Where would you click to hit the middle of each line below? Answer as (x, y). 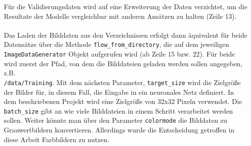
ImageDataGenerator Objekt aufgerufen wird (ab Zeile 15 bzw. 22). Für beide (119, 54)
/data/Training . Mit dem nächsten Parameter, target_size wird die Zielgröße (122, 82)
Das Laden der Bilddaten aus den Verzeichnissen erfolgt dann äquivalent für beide (126, 35)
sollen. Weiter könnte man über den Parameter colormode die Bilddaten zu (116, 120)
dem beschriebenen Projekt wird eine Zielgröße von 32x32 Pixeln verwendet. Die (123, 101)
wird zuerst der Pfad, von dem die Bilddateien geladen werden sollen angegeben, (123, 63)
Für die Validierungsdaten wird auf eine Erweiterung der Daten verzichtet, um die (126, 6)
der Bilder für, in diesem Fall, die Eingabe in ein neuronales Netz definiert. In (119, 92)
